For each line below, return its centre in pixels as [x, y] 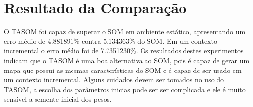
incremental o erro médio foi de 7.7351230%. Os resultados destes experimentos [124, 51]
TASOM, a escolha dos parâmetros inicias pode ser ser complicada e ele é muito [125, 89]
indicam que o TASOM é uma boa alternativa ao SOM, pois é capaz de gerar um [127, 60]
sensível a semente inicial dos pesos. [58, 99]
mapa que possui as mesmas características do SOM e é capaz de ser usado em [123, 70]
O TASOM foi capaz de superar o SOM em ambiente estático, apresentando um [125, 31]
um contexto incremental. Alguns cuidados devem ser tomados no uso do [114, 80]
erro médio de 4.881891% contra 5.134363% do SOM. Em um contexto [110, 41]
